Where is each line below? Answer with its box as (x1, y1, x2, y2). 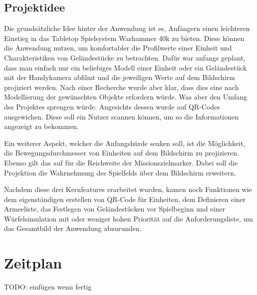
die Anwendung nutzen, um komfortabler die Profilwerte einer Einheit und (4, 42, 232, 53)
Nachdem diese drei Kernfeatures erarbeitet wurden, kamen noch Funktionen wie (4, 184, 252, 194)
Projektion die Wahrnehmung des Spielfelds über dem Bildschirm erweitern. (4, 167, 236, 177)
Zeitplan (4, 252, 62, 273)
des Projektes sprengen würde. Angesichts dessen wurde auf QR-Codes (4, 101, 220, 111)
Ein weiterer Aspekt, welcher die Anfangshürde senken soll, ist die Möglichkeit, (4, 137, 246, 148)
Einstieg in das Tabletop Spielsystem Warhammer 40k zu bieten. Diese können (4, 32, 245, 43)
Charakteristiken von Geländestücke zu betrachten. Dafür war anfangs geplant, (4, 52, 246, 62)
